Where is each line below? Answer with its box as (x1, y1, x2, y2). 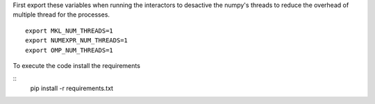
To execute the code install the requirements (12, 61, 140, 69)
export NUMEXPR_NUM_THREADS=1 (25, 37, 128, 44)
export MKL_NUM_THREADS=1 (25, 26, 114, 35)
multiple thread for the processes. (12, 10, 110, 19)
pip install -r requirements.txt (30, 84, 114, 92)
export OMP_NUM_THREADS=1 (25, 46, 114, 54)
